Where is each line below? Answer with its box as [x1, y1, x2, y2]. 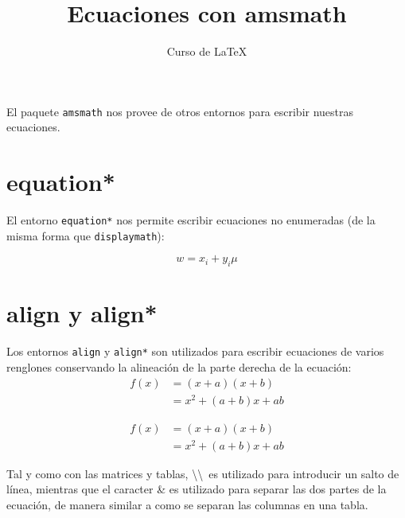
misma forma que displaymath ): [6, 227, 165, 243]
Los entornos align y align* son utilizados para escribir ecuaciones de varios [6, 343, 384, 360]
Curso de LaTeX [166, 43, 247, 60]
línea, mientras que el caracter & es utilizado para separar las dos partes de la [6, 481, 387, 497]
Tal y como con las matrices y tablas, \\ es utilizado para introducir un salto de [6, 465, 399, 481]
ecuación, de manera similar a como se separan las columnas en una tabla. [6, 497, 368, 513]
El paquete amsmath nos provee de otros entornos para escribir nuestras [6, 103, 354, 119]
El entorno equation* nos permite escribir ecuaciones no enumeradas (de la [6, 212, 376, 228]
